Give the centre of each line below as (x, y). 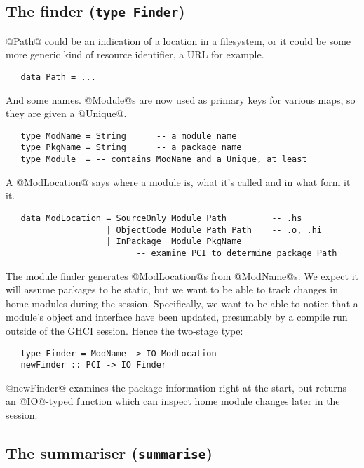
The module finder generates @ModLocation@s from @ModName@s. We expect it (182, 275)
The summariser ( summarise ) (109, 453)
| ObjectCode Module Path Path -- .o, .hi (214, 230)
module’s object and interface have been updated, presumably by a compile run (177, 317)
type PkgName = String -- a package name (131, 148)
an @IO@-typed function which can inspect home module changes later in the (173, 401)
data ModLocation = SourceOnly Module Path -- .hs (161, 218)
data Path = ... (58, 77)
